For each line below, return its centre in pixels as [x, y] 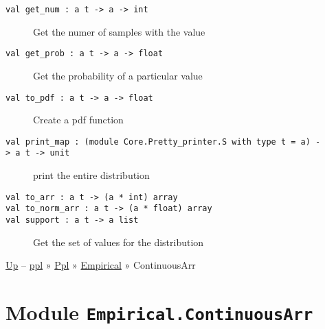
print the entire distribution [91, 175]
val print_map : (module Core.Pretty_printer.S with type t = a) [158, 142]
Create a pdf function [78, 120]
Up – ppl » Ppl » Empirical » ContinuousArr [101, 265]
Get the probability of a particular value [118, 75]
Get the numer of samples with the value [119, 31]
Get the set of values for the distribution [119, 242]
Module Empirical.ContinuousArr [159, 312]
